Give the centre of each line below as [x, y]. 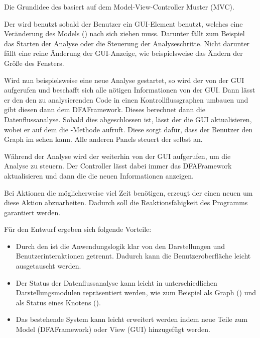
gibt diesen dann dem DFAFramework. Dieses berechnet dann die [105, 109]
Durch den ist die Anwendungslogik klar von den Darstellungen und [120, 246]
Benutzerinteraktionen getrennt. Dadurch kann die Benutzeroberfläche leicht [133, 256]
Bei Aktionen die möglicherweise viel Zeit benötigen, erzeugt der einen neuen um [128, 192]
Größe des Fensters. [34, 63]
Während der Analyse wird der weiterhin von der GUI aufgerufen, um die [117, 156]
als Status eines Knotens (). [58, 302]
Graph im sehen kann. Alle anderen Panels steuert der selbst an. [103, 139]
